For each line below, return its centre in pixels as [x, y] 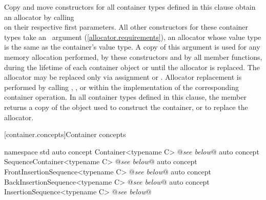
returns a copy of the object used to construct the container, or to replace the [126, 107]
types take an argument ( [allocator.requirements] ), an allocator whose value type [133, 37]
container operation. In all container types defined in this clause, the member [125, 97]
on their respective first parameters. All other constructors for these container [126, 27]
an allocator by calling [39, 17]
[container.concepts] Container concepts [65, 134]
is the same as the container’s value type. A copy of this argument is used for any [132, 47]
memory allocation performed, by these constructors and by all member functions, [133, 57]
